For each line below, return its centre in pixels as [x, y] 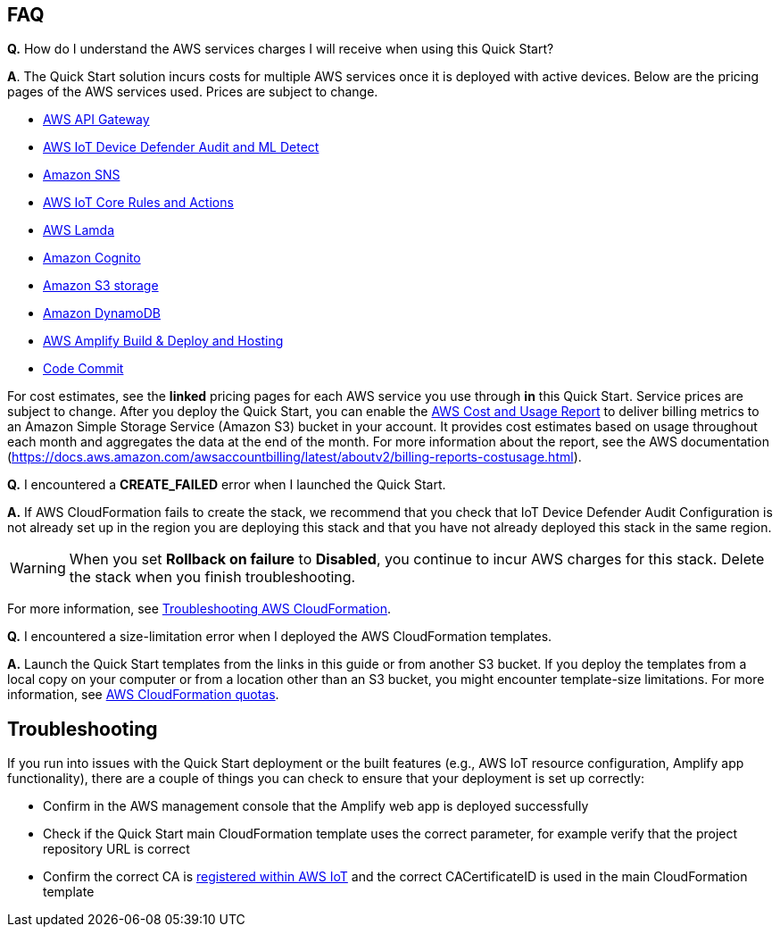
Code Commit [83, 369]
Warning [38, 568]
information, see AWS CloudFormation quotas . [143, 695]
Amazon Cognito [92, 258]
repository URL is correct [116, 849]
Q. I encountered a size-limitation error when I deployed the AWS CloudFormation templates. [280, 637]
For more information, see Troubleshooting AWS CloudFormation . [199, 609]
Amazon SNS [82, 175]
